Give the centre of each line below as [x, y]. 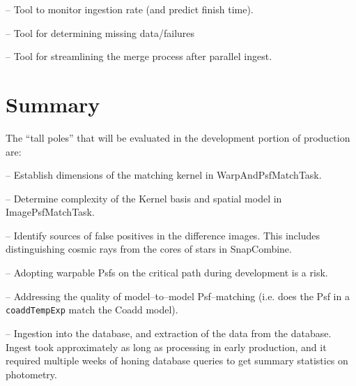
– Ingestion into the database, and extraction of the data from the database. [169, 333]
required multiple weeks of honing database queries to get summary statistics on [177, 361]
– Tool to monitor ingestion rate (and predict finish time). [130, 9]
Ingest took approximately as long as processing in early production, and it [166, 347]
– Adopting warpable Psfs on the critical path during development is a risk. [167, 273]
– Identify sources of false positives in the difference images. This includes [163, 235]
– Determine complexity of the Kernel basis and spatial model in [144, 198]
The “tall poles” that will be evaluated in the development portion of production [178, 137]
